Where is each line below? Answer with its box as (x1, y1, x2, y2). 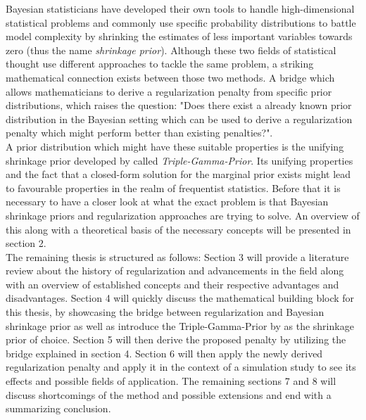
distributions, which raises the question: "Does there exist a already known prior (6, 98, 352, 113)
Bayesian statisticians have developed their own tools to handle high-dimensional (6, 1, 355, 15)
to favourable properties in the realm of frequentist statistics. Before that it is (6, 180, 341, 195)
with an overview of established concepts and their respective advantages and (6, 276, 339, 291)
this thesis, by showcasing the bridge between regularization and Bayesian (6, 305, 324, 319)
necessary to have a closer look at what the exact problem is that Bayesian (6, 194, 329, 209)
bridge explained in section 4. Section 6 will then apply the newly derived (6, 345, 323, 360)
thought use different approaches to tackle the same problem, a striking (6, 56, 314, 71)
